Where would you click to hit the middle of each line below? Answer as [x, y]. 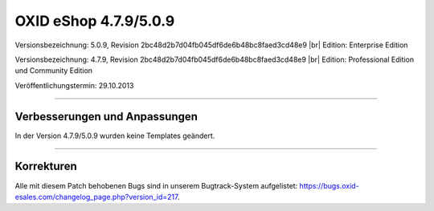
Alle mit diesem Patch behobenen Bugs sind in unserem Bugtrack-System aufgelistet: [156, 185]
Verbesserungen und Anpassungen [106, 116]
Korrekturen [46, 166]
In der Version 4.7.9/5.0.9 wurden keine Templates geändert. [115, 136]
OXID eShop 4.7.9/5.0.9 [95, 21]
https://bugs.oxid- [329, 185]
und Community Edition [53, 71]
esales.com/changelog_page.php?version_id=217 [96, 197]
